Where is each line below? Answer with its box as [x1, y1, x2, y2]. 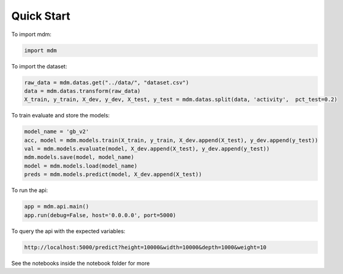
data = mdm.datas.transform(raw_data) [24, 87, 141, 94]
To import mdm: [11, 31, 52, 38]
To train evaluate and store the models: [11, 112, 110, 119]
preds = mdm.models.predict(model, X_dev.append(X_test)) [24, 171, 202, 178]
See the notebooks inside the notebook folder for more [11, 259, 150, 267]
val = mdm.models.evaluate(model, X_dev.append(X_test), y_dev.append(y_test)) [24, 146, 270, 152]
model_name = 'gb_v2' [24, 128, 89, 135]
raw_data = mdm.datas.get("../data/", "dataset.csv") [24, 79, 189, 86]
